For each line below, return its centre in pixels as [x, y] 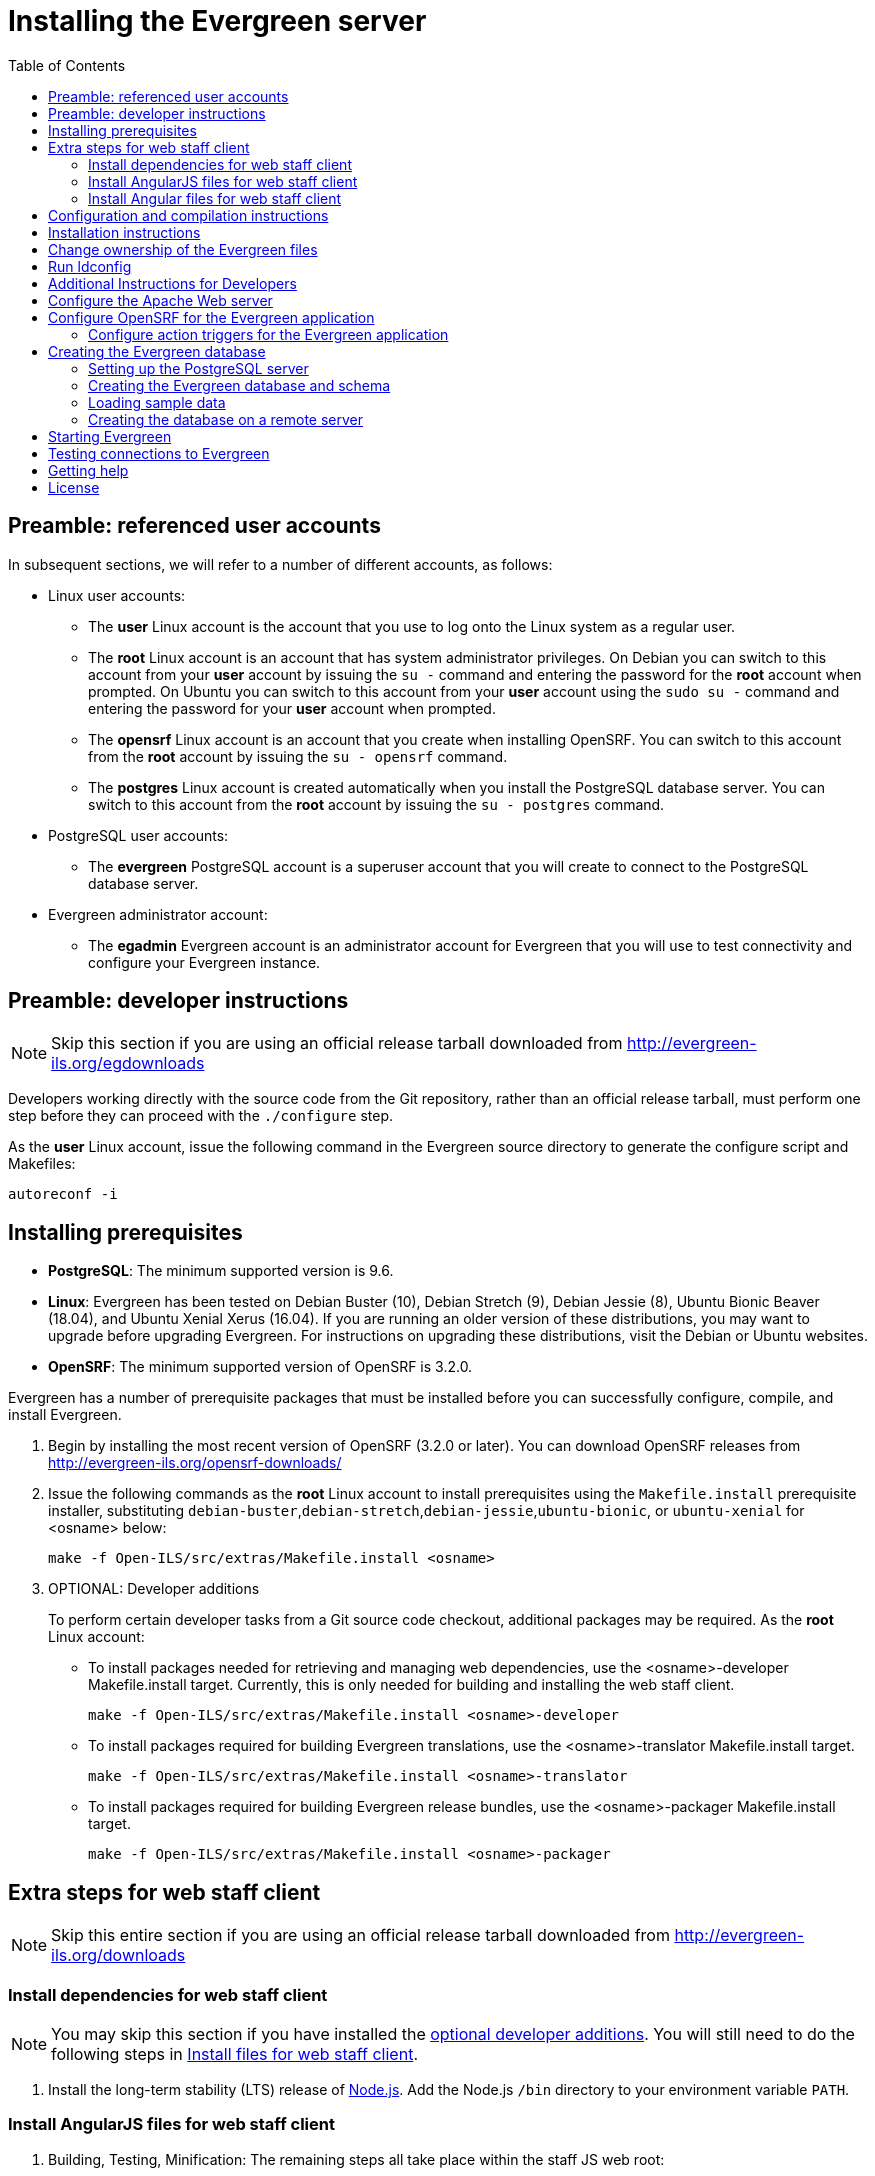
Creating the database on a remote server [226, 419]
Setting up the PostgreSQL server [198, 368]
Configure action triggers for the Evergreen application [268, 334]
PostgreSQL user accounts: [138, 835]
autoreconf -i [63, 1194]
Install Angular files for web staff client [215, 198]
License [74, 487]
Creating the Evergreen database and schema [239, 385]
